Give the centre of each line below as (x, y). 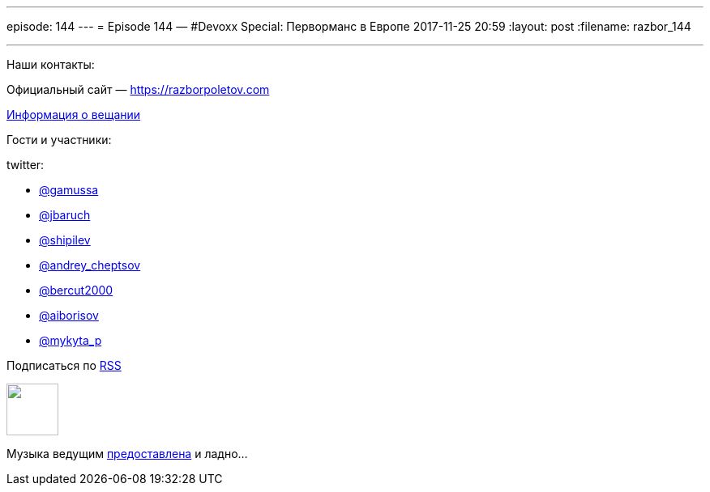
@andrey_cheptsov (90, 265)
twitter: (26, 165)
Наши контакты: (51, 64)
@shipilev (65, 240)
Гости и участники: (59, 140)
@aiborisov (69, 315)
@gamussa (69, 190)
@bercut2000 (76, 290)
